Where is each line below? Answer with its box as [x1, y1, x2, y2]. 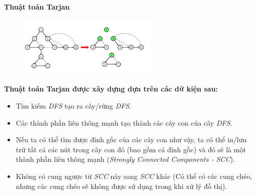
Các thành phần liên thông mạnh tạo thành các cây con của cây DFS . [16, 117, 232, 128]
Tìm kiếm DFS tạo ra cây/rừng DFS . [16, 101, 131, 111]
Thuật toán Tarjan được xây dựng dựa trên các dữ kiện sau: [4, 83, 218, 94]
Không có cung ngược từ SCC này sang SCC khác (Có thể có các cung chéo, [16, 171, 252, 181]
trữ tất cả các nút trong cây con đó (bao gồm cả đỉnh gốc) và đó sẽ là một [16, 144, 246, 154]
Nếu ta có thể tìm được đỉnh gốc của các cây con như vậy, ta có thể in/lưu [16, 134, 247, 145]
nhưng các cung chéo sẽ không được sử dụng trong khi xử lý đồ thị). [16, 180, 227, 191]
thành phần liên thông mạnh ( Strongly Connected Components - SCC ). [16, 154, 235, 164]
